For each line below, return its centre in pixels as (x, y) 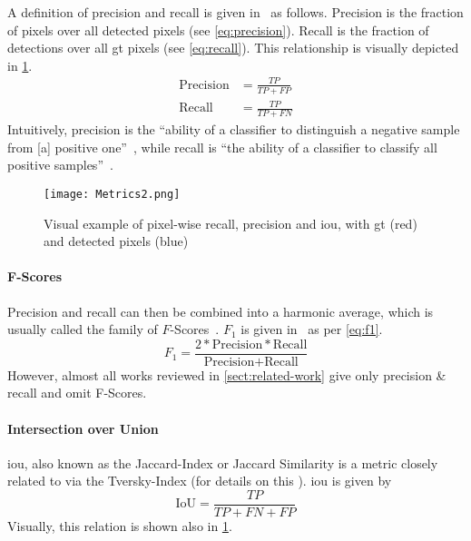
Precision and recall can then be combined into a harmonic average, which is (221, 311)
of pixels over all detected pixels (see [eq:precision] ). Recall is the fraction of (218, 30)
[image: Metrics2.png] (112, 194)
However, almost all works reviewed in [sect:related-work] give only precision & (227, 374)
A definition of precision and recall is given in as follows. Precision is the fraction (235, 12)
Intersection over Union (83, 428)
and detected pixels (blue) (116, 241)
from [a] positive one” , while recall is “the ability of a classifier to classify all (222, 147)
